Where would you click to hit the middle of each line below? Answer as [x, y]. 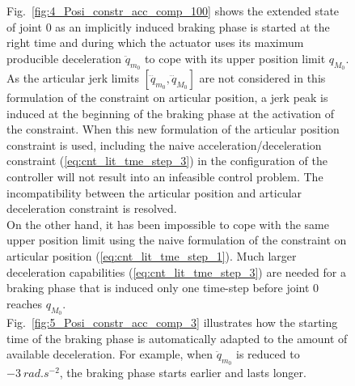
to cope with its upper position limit [235, 58]
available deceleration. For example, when [110, 354]
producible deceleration [64, 58]
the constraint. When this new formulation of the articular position [173, 129]
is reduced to [268, 354]
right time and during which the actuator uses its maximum [155, 42]
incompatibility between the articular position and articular [154, 192]
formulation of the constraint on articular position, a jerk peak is [167, 97]
